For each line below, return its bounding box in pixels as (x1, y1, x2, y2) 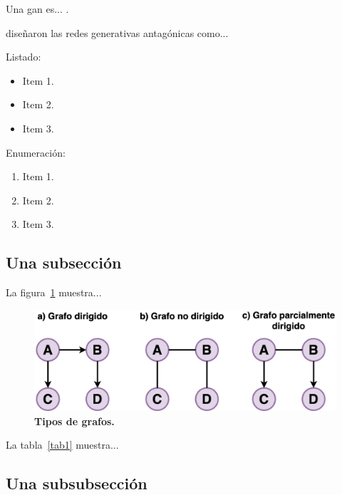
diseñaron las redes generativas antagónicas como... (6, 25, 229, 40)
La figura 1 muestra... (6, 285, 102, 300)
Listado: (6, 49, 41, 64)
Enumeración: (6, 145, 66, 160)
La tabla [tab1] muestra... (6, 437, 119, 452)
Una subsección (6, 251, 122, 273)
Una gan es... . (6, 1, 69, 16)
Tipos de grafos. (34, 413, 115, 428)
